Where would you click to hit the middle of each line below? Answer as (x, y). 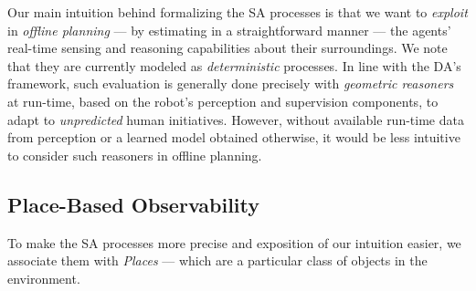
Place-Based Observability (134, 204)
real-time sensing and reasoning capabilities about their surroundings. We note (227, 48)
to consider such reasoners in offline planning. (135, 155)
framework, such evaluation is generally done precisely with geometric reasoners (231, 83)
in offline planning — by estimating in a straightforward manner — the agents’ (229, 30)
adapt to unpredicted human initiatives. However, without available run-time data (236, 119)
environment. (44, 278)
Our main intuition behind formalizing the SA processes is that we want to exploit (238, 12)
